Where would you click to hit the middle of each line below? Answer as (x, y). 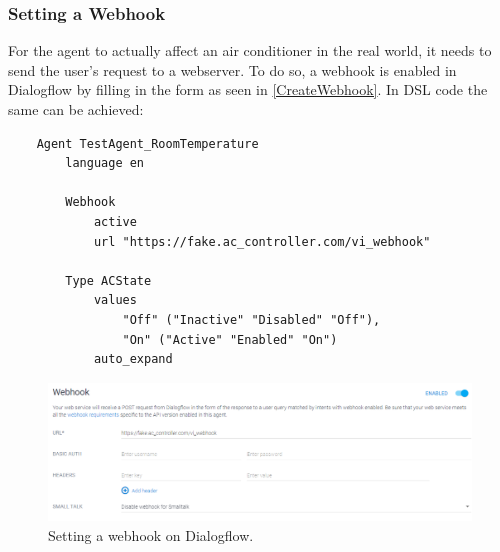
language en (105, 163)
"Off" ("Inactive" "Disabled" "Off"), (251, 319)
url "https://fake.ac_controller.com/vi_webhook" (262, 241)
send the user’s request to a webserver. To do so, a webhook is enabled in (232, 69)
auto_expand (133, 359)
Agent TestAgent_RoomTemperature (147, 143)
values (115, 300)
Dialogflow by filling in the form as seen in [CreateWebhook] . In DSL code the (248, 89)
